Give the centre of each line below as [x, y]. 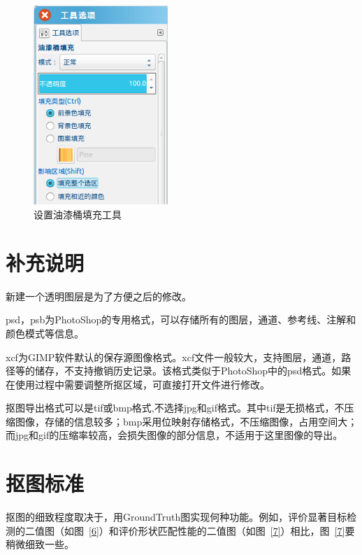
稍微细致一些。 [40, 544]
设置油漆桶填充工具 [78, 214]
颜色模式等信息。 [45, 333]
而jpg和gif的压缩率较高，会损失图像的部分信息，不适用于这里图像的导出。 [174, 435]
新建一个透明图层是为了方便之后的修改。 [99, 296]
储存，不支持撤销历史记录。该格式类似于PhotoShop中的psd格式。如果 [193, 371]
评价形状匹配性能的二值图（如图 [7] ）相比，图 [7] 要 [237, 530]
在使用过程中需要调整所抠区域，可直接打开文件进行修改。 [138, 384]
